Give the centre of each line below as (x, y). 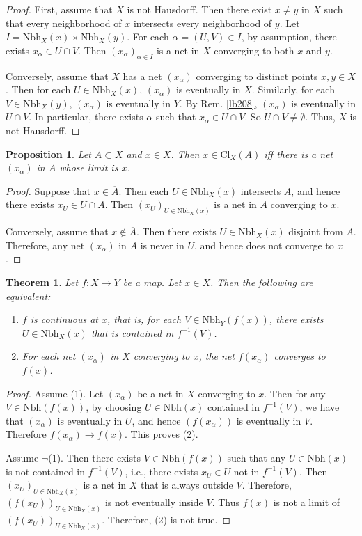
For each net (49, 356)
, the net (217, 356)
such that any (257, 457)
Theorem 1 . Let (42, 282)
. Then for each (38, 89)
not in (246, 471)
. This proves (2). (161, 434)
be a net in (160, 393)
